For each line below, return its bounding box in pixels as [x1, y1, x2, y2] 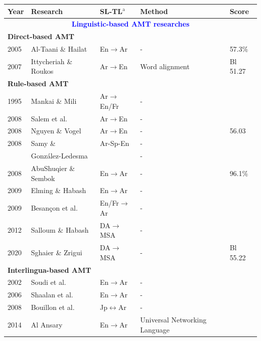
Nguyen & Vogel [31, 125, 81, 136]
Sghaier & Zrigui [31, 247, 82, 257]
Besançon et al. [31, 203, 78, 213]
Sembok [31, 173, 55, 183]
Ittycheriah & [31, 56, 73, 66]
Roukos [31, 66, 54, 76]
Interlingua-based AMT [8, 264, 91, 275]
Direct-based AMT [8, 31, 75, 42]
